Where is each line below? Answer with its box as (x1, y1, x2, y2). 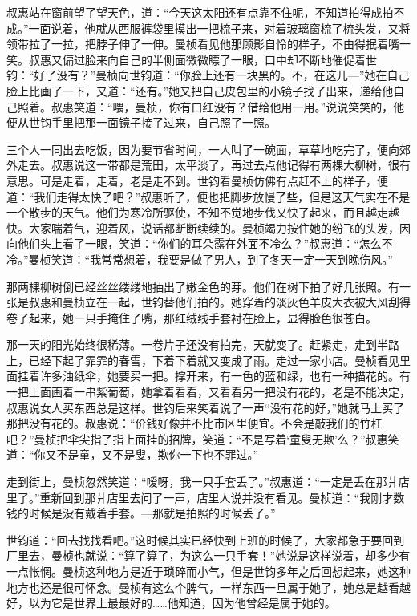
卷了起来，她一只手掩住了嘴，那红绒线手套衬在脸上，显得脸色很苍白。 (6, 309, 377, 326)
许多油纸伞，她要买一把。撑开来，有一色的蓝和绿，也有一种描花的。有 (39, 367, 411, 384)
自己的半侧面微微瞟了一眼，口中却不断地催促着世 (118, 51, 377, 67)
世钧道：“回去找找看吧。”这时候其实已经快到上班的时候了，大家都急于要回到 (6, 531, 405, 548)
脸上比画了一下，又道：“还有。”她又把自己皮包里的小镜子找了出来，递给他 (6, 82, 394, 99)
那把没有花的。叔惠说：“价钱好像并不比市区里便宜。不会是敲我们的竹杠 (6, 415, 383, 432)
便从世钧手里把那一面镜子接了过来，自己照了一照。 (6, 114, 276, 131)
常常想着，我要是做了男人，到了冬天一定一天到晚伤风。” (101, 250, 393, 267)
